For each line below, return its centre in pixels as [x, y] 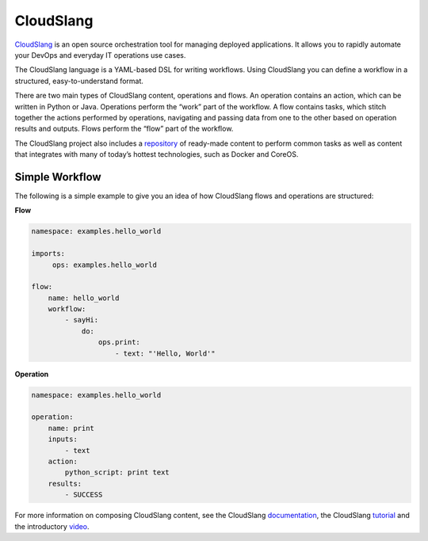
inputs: [63, 439]
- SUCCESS [84, 495]
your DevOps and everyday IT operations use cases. [100, 55]
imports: [48, 254]
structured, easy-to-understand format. [79, 81]
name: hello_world [84, 298]
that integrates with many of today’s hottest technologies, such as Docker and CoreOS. [157, 154]
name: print [71, 428]
